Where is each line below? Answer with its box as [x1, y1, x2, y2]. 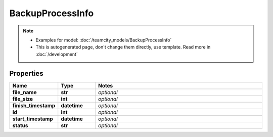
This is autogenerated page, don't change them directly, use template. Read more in [35, 44, 211, 50]
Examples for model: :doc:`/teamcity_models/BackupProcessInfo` [35, 37, 172, 43]
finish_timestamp [12, 102, 56, 109]
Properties [9, 69, 43, 78]
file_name [12, 88, 37, 96]
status [12, 122, 28, 129]
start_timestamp [12, 115, 53, 122]
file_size [12, 95, 33, 102]
